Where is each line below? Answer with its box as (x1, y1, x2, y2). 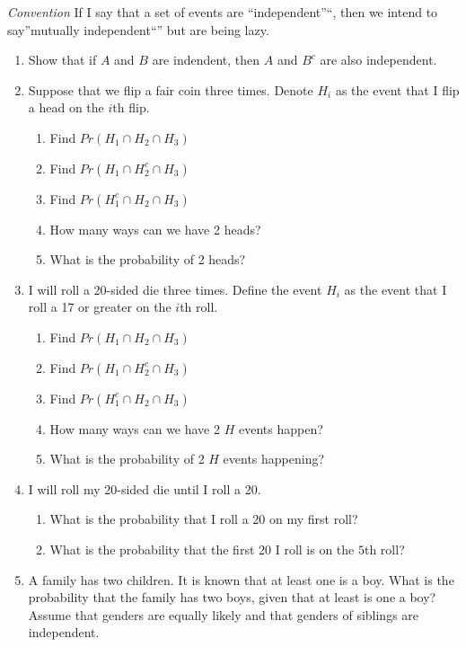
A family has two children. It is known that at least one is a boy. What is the (28, 570, 454, 589)
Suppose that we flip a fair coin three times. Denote (28, 80, 313, 99)
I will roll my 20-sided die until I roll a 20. (28, 479, 261, 498)
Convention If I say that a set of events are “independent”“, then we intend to (7, 3, 438, 21)
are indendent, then (152, 50, 260, 69)
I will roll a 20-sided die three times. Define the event (28, 279, 322, 298)
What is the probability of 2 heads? (49, 250, 246, 269)
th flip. (112, 98, 150, 117)
